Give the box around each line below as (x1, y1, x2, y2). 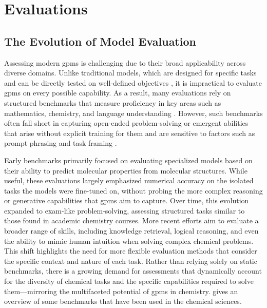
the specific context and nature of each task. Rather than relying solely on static (4, 255, 257, 266)
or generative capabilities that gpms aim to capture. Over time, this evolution (4, 195, 249, 206)
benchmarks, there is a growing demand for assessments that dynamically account (4, 265, 262, 276)
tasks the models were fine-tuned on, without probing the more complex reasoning (4, 185, 263, 196)
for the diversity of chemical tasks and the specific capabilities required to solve (4, 276, 254, 286)
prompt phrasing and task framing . (4, 138, 117, 148)
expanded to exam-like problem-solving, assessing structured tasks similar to (4, 205, 245, 216)
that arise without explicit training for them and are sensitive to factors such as (4, 127, 255, 138)
